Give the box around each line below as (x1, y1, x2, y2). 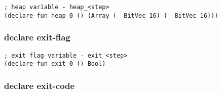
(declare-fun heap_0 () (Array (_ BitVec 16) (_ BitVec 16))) (4, 12, 218, 19)
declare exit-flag (4, 31, 70, 43)
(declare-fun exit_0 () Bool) (4, 60, 106, 68)
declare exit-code (4, 79, 75, 91)
